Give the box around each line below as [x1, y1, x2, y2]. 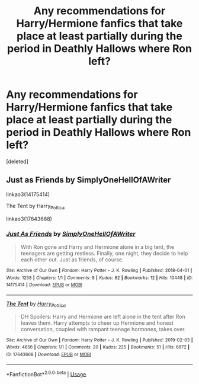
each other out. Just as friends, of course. [20, 256, 124, 263]
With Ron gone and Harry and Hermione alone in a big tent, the [20, 243, 175, 250]
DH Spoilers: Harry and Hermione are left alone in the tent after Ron [20, 313, 185, 320]
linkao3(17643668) [6, 215, 52, 222]
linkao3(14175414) [6, 191, 50, 198]
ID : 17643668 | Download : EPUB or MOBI [6, 351, 92, 357]
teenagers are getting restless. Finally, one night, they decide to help [20, 249, 188, 257]
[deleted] [6, 158, 28, 165]
